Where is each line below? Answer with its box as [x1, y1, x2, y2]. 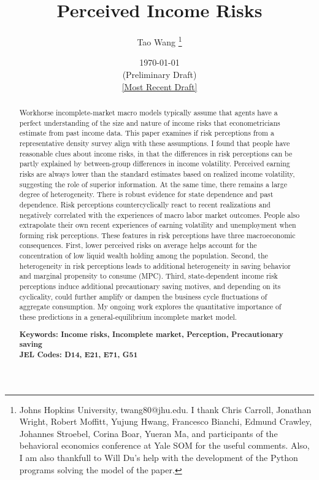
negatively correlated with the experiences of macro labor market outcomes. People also [19, 209, 300, 220]
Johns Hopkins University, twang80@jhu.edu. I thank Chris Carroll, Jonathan [19, 403, 312, 416]
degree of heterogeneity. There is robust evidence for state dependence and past [19, 189, 274, 199]
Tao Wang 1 [137, 34, 182, 48]
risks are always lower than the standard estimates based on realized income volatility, [19, 168, 295, 179]
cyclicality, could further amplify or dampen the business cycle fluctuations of [19, 291, 267, 301]
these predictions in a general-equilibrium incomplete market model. [19, 312, 237, 322]
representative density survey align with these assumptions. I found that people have [19, 137, 290, 148]
